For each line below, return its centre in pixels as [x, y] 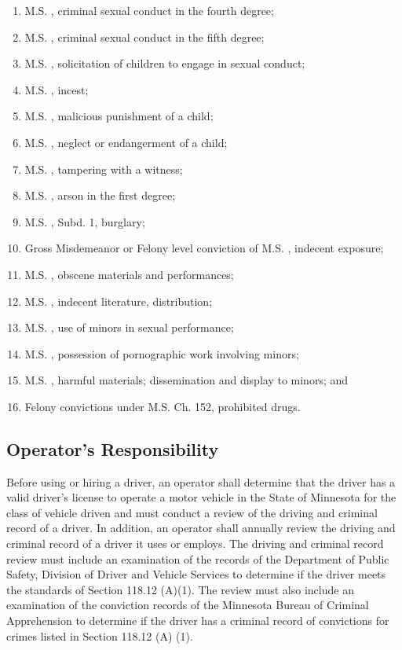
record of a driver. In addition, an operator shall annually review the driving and [201, 528]
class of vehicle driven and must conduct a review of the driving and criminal [192, 512]
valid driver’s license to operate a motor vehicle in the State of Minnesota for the [201, 497]
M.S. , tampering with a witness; [104, 169]
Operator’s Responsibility [113, 448]
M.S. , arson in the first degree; [100, 195]
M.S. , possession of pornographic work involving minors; [162, 353]
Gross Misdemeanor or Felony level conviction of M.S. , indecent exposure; [204, 248]
